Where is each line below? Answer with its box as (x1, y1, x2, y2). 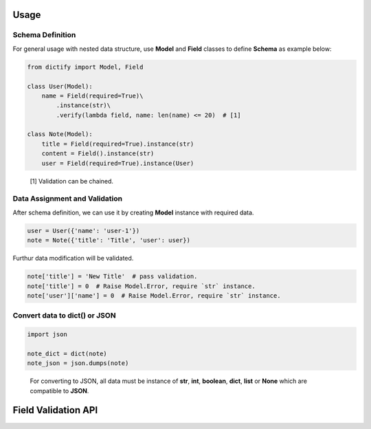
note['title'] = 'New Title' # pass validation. (27, 272, 198, 280)
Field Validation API (12, 404, 98, 416)
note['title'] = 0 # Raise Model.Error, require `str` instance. (27, 282, 256, 290)
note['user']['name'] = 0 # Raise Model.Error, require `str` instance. (27, 291, 281, 299)
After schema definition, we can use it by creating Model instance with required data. (12, 208, 254, 217)
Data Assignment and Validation (12, 194, 123, 203)
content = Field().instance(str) (41, 150, 155, 157)
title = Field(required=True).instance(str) (41, 140, 194, 148)
